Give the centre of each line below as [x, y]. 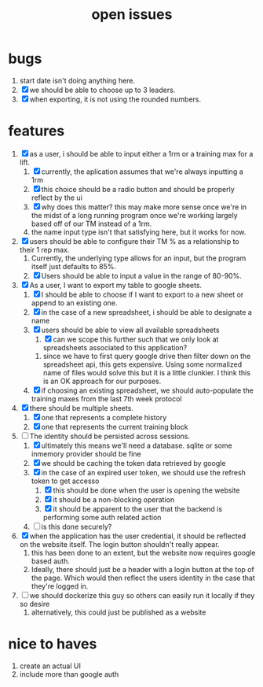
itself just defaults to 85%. [73, 266]
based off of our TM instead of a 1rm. [91, 223]
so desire [35, 604]
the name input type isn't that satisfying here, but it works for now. [139, 232]
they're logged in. [60, 586]
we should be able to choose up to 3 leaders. [102, 90]
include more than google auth [69, 674]
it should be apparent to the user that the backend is [137, 508]
